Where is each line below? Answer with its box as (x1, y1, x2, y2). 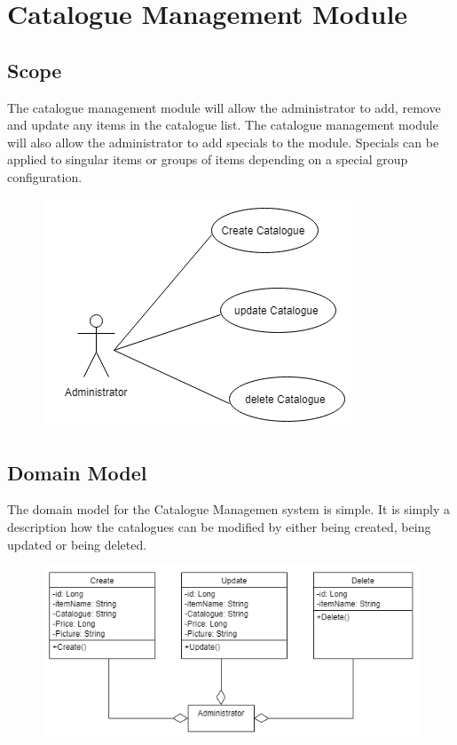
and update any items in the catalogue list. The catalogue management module (7, 115, 438, 134)
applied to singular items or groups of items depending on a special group (7, 150, 408, 169)
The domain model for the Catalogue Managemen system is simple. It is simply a (7, 500, 450, 519)
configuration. (7, 167, 83, 186)
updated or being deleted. (7, 535, 147, 553)
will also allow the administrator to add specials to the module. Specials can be (7, 132, 439, 151)
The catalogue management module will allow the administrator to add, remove (7, 98, 441, 116)
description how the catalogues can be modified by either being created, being (7, 517, 431, 535)
